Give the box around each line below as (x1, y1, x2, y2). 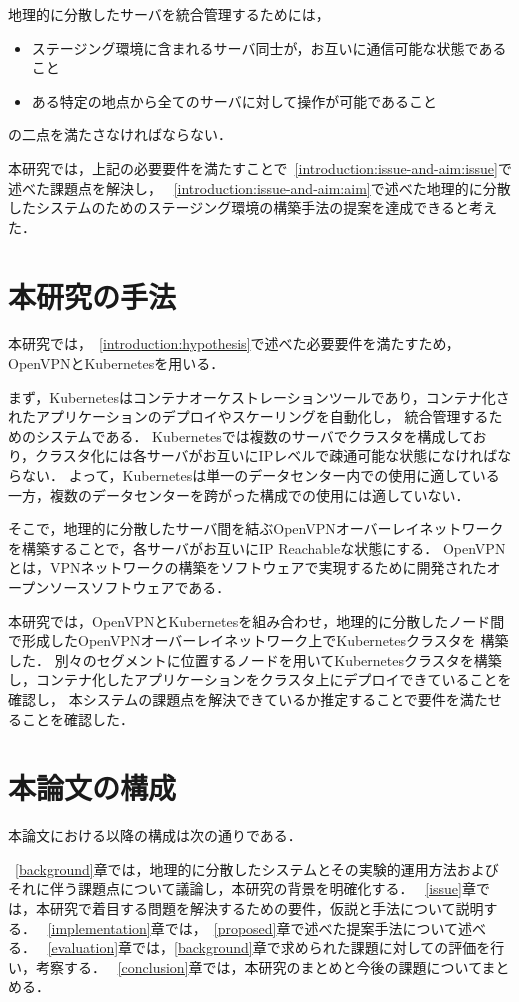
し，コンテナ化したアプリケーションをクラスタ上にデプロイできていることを (8, 669, 512, 690)
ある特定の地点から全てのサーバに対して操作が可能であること (31, 90, 438, 111)
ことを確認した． (21, 708, 134, 729)
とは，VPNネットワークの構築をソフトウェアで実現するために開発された (8, 557, 487, 578)
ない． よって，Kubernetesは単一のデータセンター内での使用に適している (21, 465, 500, 486)
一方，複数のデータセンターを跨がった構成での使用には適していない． (8, 484, 470, 505)
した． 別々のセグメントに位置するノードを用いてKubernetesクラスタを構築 (8, 649, 502, 670)
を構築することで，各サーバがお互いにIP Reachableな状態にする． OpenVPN (8, 537, 506, 558)
